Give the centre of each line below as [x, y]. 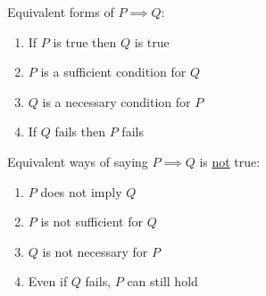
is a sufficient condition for [113, 72]
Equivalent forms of [61, 12]
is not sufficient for [91, 222]
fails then [80, 132]
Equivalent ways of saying [78, 161]
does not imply [81, 191]
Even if [48, 281]
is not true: [230, 161]
